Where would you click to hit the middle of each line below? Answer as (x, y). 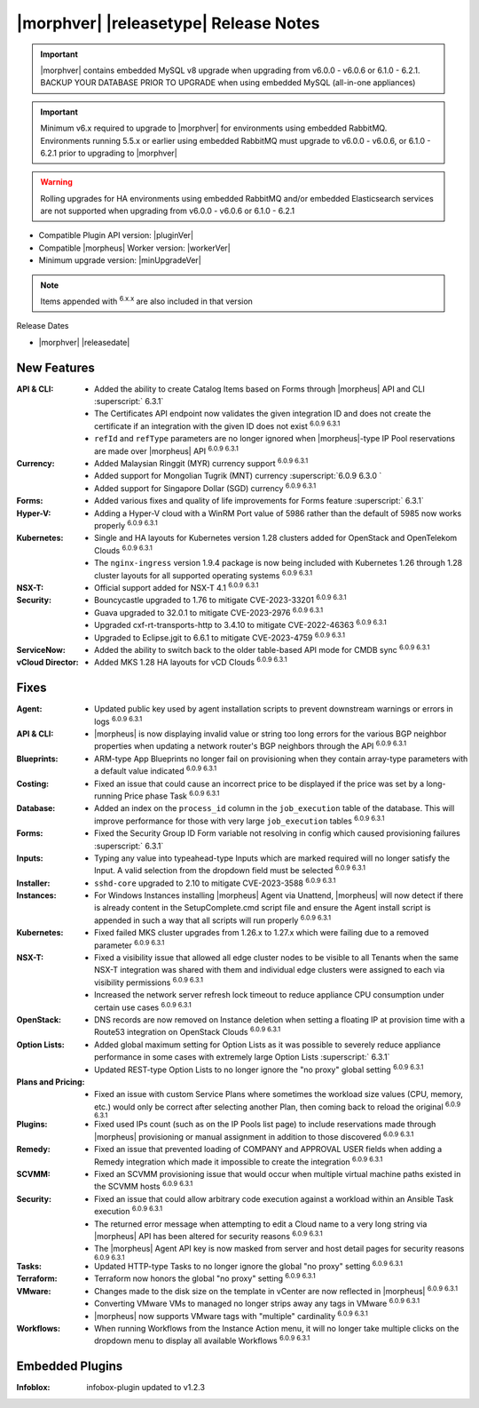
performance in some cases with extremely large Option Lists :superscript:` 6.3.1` (242, 1057)
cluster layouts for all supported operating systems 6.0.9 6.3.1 (204, 575)
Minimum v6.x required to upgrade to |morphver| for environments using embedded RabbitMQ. (214, 128)
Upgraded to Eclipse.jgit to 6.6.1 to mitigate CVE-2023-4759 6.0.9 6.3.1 (220, 637)
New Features (55, 367)
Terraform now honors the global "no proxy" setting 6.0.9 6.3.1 (205, 1277)
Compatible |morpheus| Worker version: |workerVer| (134, 248)
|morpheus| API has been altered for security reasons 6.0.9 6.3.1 (208, 1235)
